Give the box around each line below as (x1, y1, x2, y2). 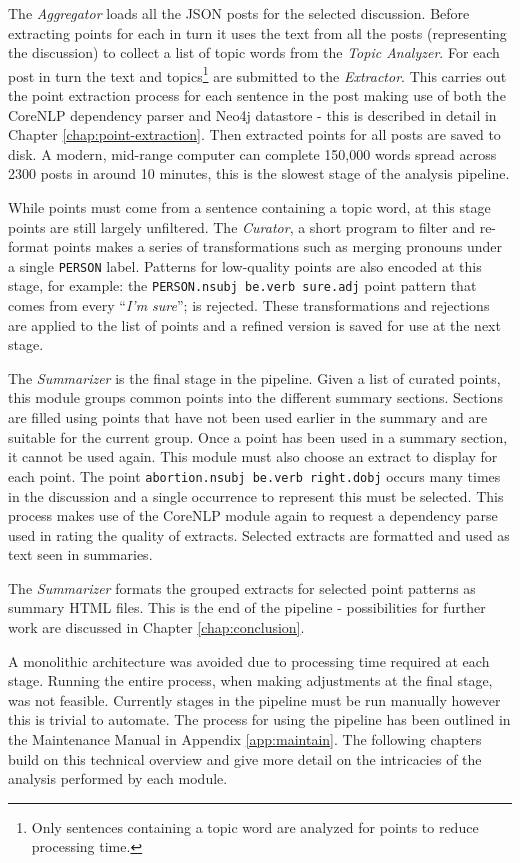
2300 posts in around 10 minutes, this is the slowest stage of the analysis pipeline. (8, 163, 510, 184)
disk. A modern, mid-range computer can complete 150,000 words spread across (8, 143, 497, 164)
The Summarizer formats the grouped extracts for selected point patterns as (8, 577, 476, 598)
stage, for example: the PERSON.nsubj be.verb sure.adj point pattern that (8, 275, 477, 296)
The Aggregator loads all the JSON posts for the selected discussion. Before (8, 3, 470, 23)
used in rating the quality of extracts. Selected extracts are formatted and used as (8, 524, 510, 545)
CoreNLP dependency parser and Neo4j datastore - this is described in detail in (8, 104, 497, 125)
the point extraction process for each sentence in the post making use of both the (8, 85, 506, 106)
